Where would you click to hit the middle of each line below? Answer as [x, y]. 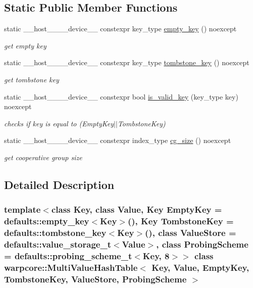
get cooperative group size [43, 157]
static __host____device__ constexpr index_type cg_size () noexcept [118, 140]
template [22, 209]
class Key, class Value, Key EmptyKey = [137, 209]
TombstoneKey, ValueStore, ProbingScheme [95, 279]
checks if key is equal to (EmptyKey [59, 123]
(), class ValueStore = [191, 233]
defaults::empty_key [47, 221]
